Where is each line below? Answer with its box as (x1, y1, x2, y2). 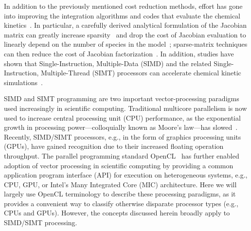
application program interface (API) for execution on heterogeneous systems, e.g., (4, 170, 248, 180)
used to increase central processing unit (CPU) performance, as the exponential (4, 112, 241, 123)
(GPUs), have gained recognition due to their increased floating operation (4, 141, 224, 151)
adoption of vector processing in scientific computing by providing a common (4, 160, 233, 170)
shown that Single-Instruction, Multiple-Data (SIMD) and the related (4, 58, 212, 68)
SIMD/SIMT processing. (4, 217, 77, 228)
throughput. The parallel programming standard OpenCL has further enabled (4, 150, 239, 160)
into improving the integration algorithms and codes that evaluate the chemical (4, 10, 240, 20)
